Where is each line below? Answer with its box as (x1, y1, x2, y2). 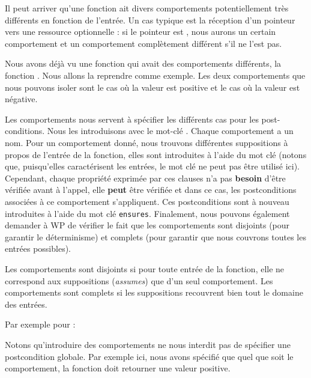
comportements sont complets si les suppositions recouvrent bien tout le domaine (5, 286, 303, 299)
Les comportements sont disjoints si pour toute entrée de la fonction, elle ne (5, 262, 285, 275)
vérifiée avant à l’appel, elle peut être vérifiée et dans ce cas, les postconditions (5, 183, 297, 196)
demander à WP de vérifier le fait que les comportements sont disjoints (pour (5, 219, 290, 231)
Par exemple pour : (5, 318, 76, 331)
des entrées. (5, 297, 47, 310)
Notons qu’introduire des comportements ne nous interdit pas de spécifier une (5, 338, 291, 350)
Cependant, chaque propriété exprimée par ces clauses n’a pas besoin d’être (5, 171, 286, 184)
